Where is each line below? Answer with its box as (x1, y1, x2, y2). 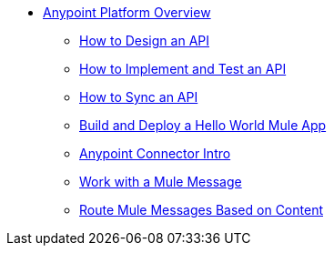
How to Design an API (79, 33, 209, 48)
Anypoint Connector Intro (79, 146, 231, 161)
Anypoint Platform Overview (43, 5, 211, 20)
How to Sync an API (79, 89, 198, 105)
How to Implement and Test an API (79, 61, 287, 76)
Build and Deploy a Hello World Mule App (79, 117, 327, 133)
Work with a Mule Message (79, 174, 242, 189)
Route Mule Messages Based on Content (79, 202, 323, 218)
